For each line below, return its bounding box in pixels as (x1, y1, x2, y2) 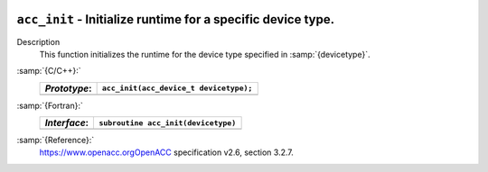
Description (16, 36, 61, 47)
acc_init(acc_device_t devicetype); (101, 84, 253, 94)
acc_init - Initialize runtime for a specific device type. (16, 12, 334, 27)
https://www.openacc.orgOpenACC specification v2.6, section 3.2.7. (39, 147, 294, 158)
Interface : (44, 117, 89, 130)
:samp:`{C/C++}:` (16, 66, 81, 77)
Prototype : (44, 82, 92, 95)
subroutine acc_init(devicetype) (99, 118, 237, 128)
